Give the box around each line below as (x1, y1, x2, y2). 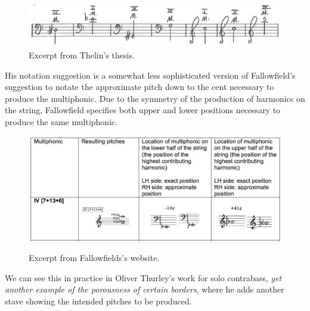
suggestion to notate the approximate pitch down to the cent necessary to (5, 80, 274, 93)
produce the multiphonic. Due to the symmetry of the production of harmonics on (5, 92, 305, 104)
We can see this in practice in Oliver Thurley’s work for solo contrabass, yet (5, 271, 282, 284)
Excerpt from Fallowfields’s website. (29, 251, 160, 264)
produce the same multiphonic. (5, 115, 118, 127)
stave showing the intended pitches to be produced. (5, 294, 192, 307)
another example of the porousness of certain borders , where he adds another (5, 283, 284, 296)
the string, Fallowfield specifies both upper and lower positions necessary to (5, 104, 281, 116)
